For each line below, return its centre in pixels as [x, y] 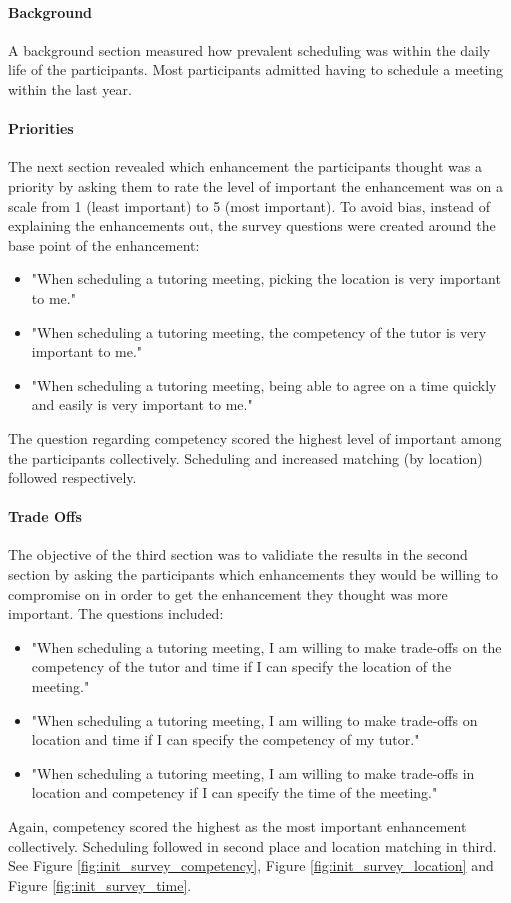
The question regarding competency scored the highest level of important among [255, 437]
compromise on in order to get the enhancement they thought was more [228, 593]
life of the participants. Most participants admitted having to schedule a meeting [256, 69]
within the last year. [70, 88]
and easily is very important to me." [142, 404]
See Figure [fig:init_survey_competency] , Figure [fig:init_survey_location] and [251, 865]
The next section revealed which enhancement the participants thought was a [245, 166]
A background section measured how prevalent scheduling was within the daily [249, 49]
